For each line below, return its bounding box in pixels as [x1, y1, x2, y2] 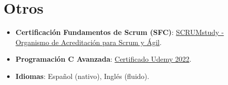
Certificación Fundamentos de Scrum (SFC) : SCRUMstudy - [15, 27, 224, 37]
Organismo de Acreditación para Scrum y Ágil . [15, 36, 162, 47]
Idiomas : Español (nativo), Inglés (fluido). [15, 70, 149, 81]
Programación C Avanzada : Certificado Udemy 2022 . [15, 54, 192, 64]
